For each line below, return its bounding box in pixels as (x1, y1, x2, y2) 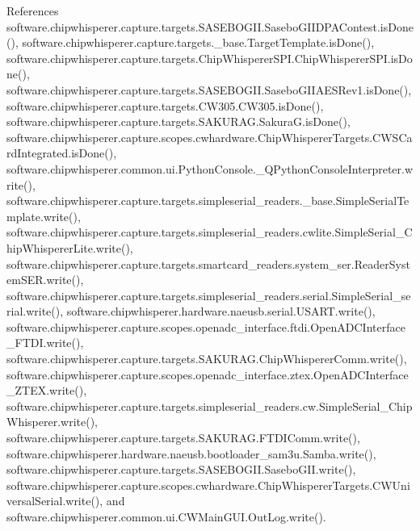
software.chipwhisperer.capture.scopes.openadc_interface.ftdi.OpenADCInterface (6, 318, 405, 335)
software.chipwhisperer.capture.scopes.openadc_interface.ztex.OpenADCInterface (6, 366, 409, 383)
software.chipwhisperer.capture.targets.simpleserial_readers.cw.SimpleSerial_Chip (6, 397, 413, 414)
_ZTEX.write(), (6, 382, 87, 399)
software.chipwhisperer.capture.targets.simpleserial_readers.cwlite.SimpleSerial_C (6, 224, 413, 240)
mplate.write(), (6, 207, 81, 224)
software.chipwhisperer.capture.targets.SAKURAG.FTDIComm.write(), (6, 429, 360, 446)
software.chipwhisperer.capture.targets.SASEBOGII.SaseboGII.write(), (6, 461, 356, 478)
